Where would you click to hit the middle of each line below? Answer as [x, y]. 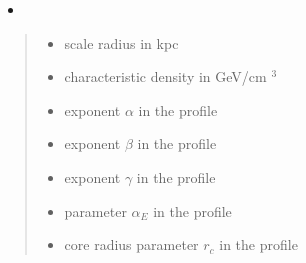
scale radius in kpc [121, 42]
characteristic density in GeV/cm [165, 76]
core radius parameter [131, 244]
